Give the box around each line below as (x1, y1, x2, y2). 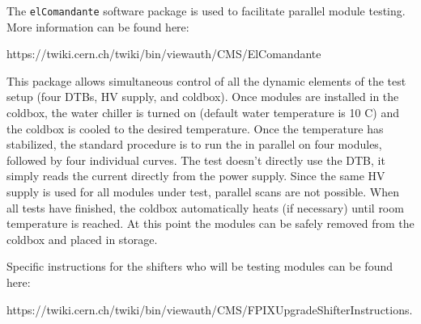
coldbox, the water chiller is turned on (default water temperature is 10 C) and (6, 104, 399, 121)
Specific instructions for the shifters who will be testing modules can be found (6, 258, 393, 275)
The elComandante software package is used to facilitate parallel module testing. (6, 2, 406, 19)
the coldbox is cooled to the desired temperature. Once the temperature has (6, 120, 384, 137)
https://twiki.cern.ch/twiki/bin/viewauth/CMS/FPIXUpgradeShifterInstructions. (6, 301, 413, 318)
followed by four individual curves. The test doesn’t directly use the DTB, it (6, 151, 385, 168)
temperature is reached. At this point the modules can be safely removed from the (6, 215, 415, 232)
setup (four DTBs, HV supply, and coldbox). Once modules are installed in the (6, 88, 399, 105)
